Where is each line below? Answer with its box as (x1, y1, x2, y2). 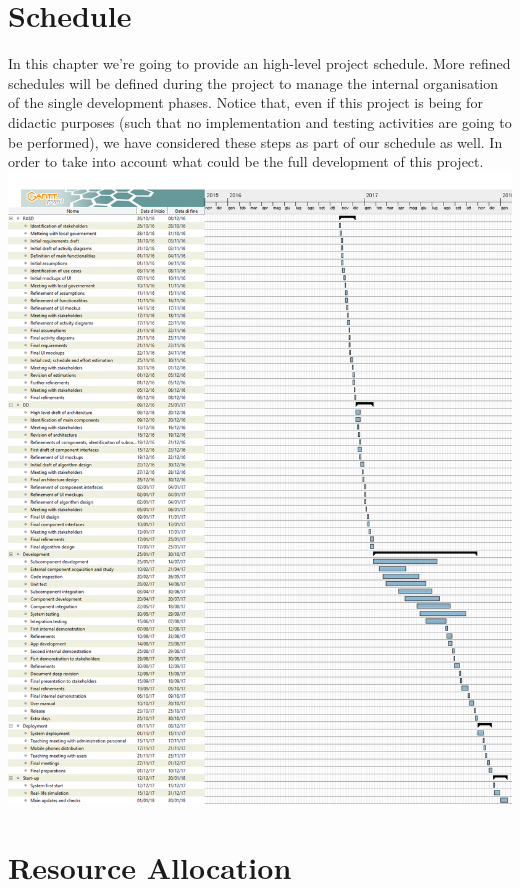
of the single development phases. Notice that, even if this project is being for (8, 92, 483, 113)
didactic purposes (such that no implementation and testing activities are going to (8, 111, 512, 132)
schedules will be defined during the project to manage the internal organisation (8, 72, 499, 93)
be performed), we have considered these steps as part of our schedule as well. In (8, 131, 503, 152)
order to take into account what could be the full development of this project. (8, 151, 484, 172)
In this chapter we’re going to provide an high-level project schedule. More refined (8, 53, 511, 74)
